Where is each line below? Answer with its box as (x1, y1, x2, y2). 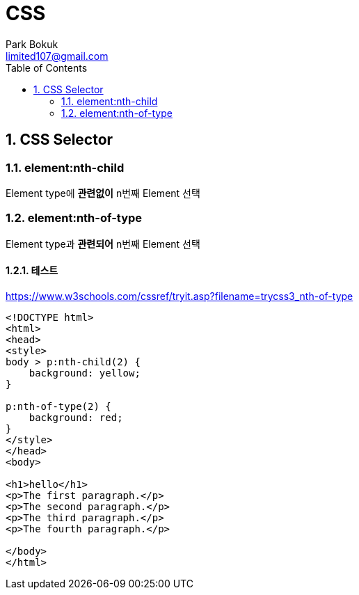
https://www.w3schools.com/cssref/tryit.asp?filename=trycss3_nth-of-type (6, 289, 353, 302)
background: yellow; (29, 367, 141, 379)
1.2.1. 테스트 (6, 264, 58, 277)
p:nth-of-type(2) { (6, 400, 111, 412)
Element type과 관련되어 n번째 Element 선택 (6, 237, 200, 250)
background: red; (29, 411, 123, 423)
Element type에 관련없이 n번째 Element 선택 (6, 187, 200, 199)
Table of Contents (6, 61, 88, 74)
